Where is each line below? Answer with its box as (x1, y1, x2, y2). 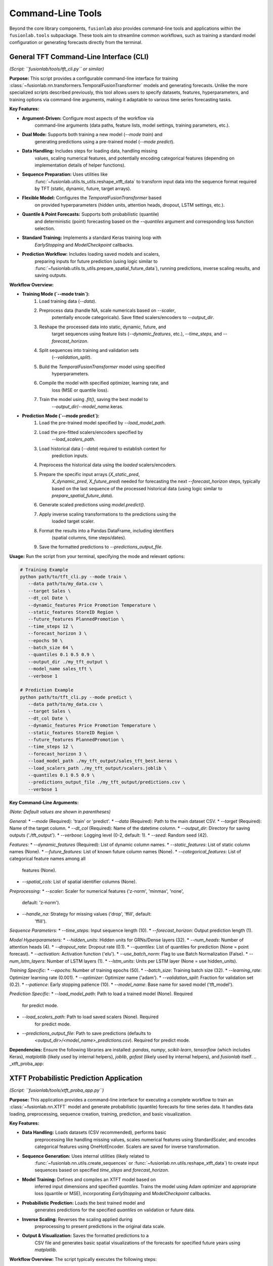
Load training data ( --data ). (39, 298, 97, 304)
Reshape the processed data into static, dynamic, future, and (39, 324, 166, 330)
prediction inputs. (52, 452, 88, 458)
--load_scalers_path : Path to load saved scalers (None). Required (22, 1014, 159, 1020)
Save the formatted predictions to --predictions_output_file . (39, 544, 163, 550)
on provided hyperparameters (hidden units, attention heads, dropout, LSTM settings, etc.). (34, 202, 225, 208)
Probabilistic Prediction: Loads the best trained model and (22, 1200, 145, 1206)
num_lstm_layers (9, 958, 45, 964)
